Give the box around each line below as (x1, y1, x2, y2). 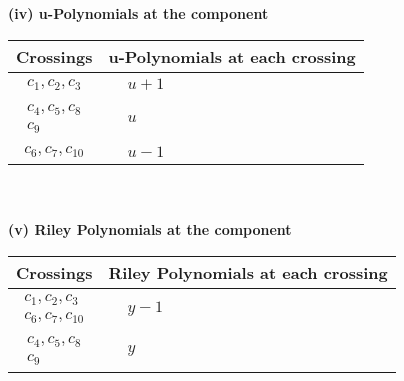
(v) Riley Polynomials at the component (8, 219, 292, 240)
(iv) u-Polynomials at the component (8, 3, 269, 23)
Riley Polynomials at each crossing (108, 260, 388, 284)
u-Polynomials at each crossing (108, 44, 356, 68)
